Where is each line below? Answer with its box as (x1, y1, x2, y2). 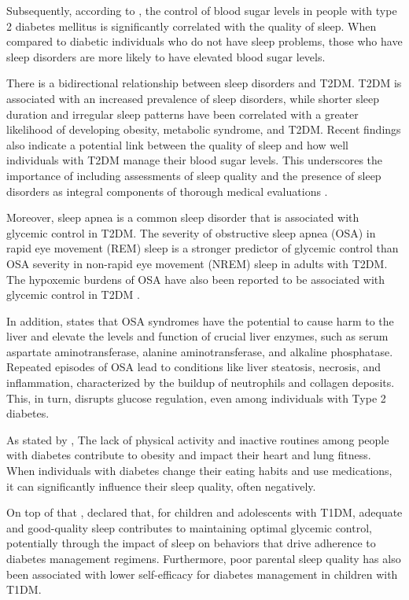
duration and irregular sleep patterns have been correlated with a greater (6, 105, 359, 122)
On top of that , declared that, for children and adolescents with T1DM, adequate (6, 504, 403, 521)
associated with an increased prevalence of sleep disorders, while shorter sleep (6, 90, 380, 106)
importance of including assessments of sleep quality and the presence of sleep (6, 167, 381, 183)
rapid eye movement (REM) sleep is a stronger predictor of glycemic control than (6, 240, 399, 256)
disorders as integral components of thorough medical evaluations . (6, 182, 328, 199)
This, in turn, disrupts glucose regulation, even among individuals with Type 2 (6, 389, 386, 406)
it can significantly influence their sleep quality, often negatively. (6, 477, 316, 494)
